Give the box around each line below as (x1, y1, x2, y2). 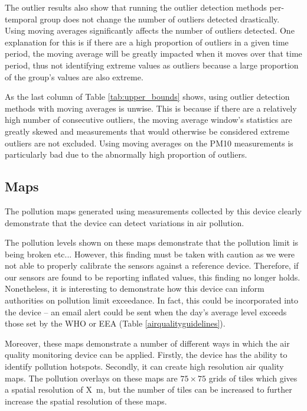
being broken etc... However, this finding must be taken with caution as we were (5, 247, 295, 260)
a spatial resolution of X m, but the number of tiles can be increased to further (5, 383, 292, 396)
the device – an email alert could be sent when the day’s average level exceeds (5, 305, 287, 318)
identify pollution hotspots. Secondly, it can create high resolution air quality (5, 360, 284, 373)
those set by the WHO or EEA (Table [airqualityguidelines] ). (5, 317, 226, 330)
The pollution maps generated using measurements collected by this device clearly (5, 204, 302, 217)
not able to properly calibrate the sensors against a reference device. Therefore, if (5, 259, 299, 272)
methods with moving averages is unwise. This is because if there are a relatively (5, 102, 297, 114)
